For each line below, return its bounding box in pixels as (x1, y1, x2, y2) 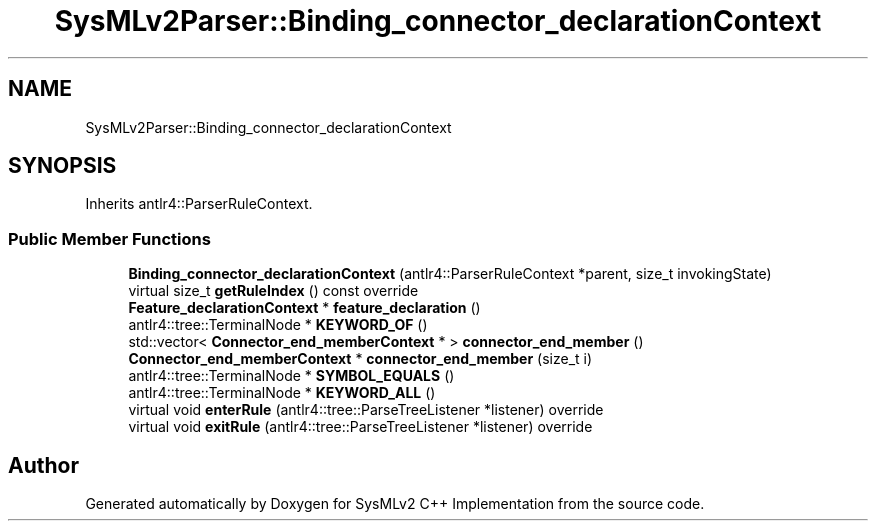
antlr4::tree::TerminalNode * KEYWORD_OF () (128, 316, 428, 334)
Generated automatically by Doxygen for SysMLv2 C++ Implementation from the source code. (85, 495, 705, 513)
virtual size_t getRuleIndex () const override (128, 282, 419, 300)
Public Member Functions (8, 228, 211, 249)
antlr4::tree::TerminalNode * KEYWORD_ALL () (128, 384, 436, 402)
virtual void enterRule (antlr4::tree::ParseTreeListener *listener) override (128, 401, 604, 419)
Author (8, 452, 79, 478)
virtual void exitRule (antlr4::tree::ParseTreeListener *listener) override (128, 418, 593, 436)
